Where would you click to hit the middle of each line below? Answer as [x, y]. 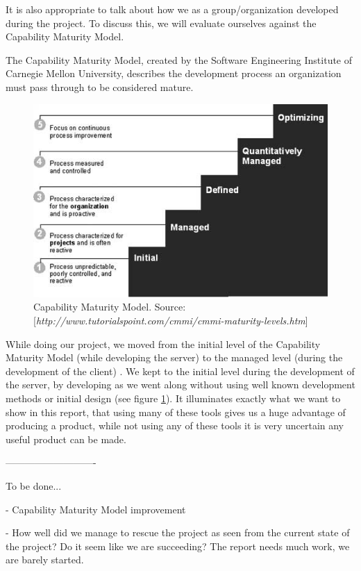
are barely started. [45, 560]
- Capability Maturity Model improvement [96, 509]
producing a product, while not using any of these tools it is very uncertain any [175, 425]
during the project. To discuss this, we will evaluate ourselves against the [161, 23]
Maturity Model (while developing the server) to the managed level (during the [174, 357]
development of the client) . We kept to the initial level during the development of [180, 371]
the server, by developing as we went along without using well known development [180, 384]
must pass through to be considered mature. [100, 86]
